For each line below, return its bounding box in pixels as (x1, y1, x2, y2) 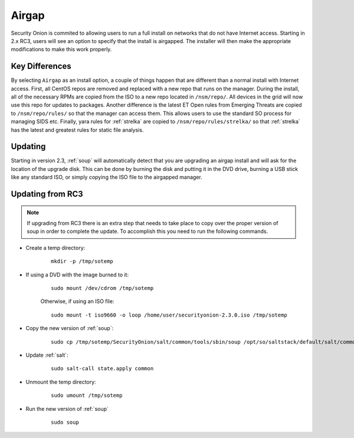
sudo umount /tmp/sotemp (51, 392, 123, 399)
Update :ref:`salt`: (25, 351, 68, 358)
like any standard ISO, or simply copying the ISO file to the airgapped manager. (11, 174, 203, 181)
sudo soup (51, 419, 79, 426)
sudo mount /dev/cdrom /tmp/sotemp (51, 285, 154, 292)
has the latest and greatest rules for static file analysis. (11, 126, 144, 133)
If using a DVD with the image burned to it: (25, 271, 129, 278)
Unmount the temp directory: (25, 378, 97, 386)
